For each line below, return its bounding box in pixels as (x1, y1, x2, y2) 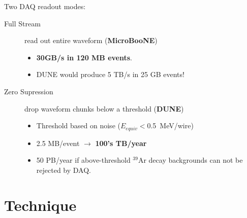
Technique (4, 194, 77, 215)
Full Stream (4, 18, 41, 28)
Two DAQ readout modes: (4, 1, 86, 11)
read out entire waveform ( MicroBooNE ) (24, 35, 158, 46)
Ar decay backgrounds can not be (138, 155, 243, 165)
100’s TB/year (95, 137, 147, 148)
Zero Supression (4, 86, 53, 96)
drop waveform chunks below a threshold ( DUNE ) (24, 103, 184, 114)
